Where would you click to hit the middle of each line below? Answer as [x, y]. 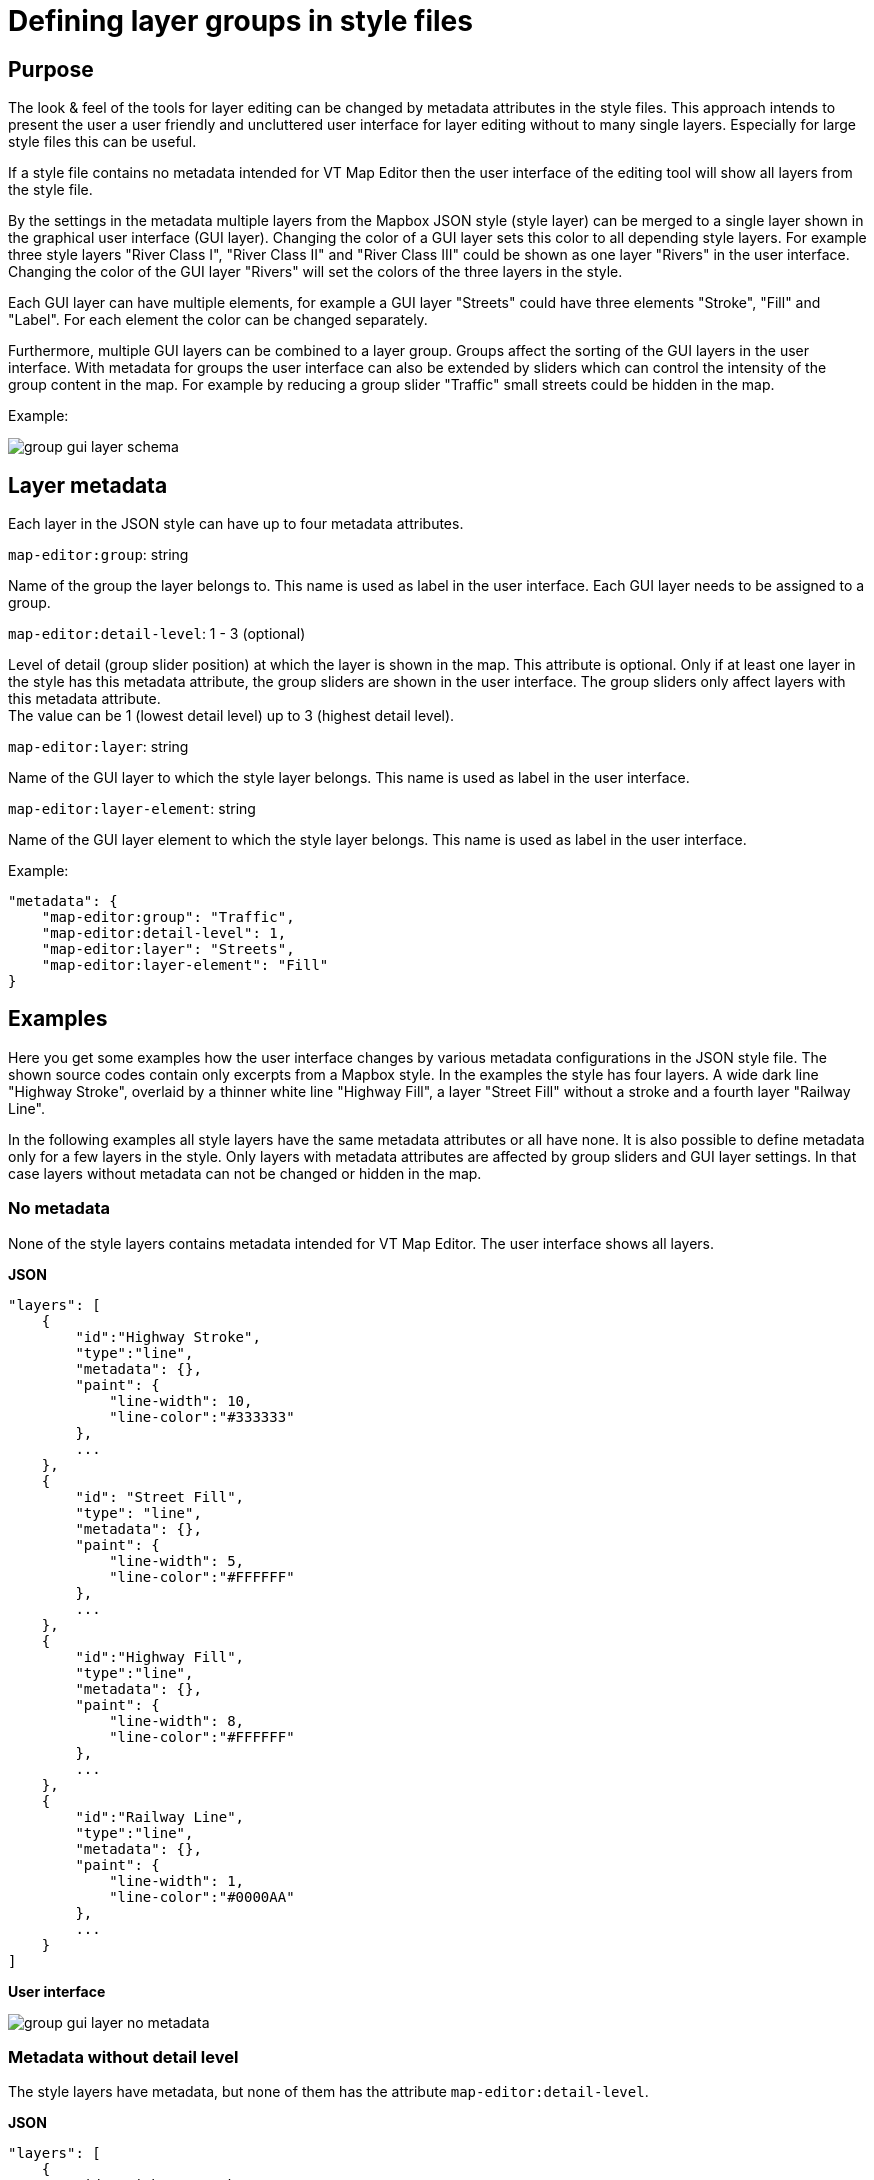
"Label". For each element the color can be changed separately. [218, 320]
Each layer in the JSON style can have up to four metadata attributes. [236, 524]
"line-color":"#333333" [202, 1416]
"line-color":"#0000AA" [202, 1896]
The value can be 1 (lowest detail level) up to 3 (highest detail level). [231, 716]
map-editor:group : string [98, 555]
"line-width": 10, [181, 1400]
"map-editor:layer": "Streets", [168, 949]
